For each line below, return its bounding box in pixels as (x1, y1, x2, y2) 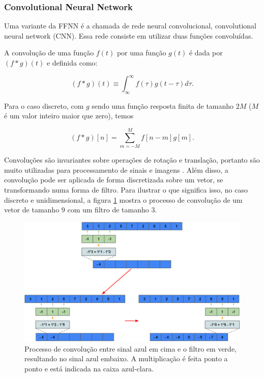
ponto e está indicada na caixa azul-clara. (24, 363, 154, 373)
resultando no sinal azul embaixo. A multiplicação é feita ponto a (24, 353, 228, 364)
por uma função (116, 47, 166, 58)
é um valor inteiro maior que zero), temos (4, 110, 134, 121)
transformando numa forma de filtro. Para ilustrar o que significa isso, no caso (4, 184, 248, 195)
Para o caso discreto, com (4, 100, 84, 111)
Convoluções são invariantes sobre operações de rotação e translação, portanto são (4, 154, 260, 165)
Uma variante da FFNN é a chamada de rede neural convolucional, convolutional (4, 20, 256, 31)
